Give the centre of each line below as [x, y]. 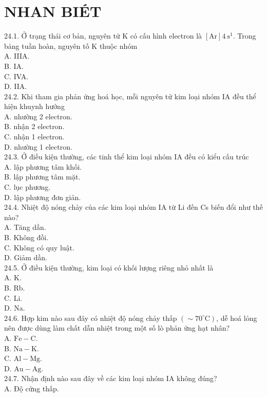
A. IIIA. [17, 56]
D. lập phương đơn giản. [43, 197]
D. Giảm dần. [26, 257]
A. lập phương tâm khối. [43, 166]
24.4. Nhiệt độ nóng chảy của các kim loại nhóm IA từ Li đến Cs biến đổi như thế [133, 207]
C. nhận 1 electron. [34, 137]
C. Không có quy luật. [39, 247]
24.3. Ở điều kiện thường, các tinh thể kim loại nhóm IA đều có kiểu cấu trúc [127, 157]
